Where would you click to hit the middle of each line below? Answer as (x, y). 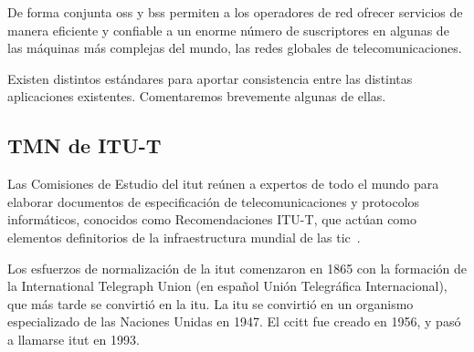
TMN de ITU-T (84, 145)
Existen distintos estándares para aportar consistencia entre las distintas (210, 78)
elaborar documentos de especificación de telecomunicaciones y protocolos (214, 201)
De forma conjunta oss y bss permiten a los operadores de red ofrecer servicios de (235, 12)
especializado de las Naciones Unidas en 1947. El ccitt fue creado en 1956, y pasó (234, 321)
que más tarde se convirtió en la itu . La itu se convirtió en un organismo (211, 303)
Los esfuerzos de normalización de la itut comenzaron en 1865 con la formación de (237, 268)
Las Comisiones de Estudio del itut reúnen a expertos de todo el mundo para (223, 184)
